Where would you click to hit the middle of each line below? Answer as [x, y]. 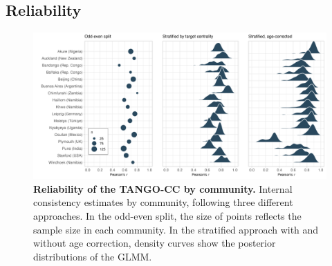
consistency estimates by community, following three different [163, 202]
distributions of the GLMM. [93, 256]
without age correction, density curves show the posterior [155, 243]
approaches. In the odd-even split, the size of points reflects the [167, 215]
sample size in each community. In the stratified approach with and [176, 229]
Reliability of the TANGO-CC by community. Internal [163, 188]
